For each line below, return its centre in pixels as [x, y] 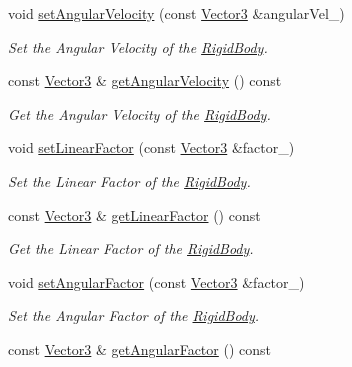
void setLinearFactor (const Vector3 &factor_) [151, 147]
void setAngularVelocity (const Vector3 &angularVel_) [176, 13]
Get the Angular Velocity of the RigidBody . [139, 113]
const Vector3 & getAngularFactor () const [139, 348]
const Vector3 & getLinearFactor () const [134, 214]
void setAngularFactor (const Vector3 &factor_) [156, 281]
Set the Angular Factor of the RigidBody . [134, 315]
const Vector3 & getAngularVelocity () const [145, 80]
